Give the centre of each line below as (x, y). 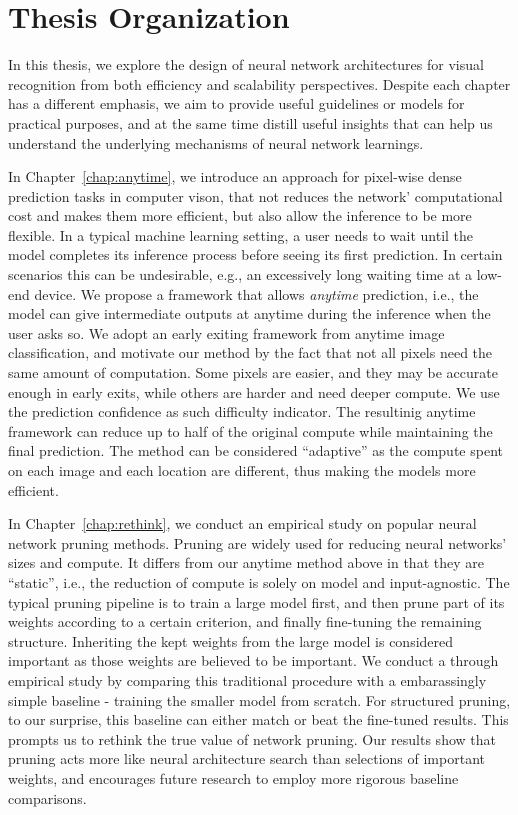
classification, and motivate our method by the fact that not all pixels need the (250, 352)
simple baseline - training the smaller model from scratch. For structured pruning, (259, 699)
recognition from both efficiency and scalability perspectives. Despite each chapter (259, 83)
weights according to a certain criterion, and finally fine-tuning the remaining (245, 621)
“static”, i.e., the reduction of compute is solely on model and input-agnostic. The (259, 581)
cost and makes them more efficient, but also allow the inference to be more (240, 215)
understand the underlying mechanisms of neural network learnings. (216, 142)
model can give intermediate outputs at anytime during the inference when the (249, 313)
